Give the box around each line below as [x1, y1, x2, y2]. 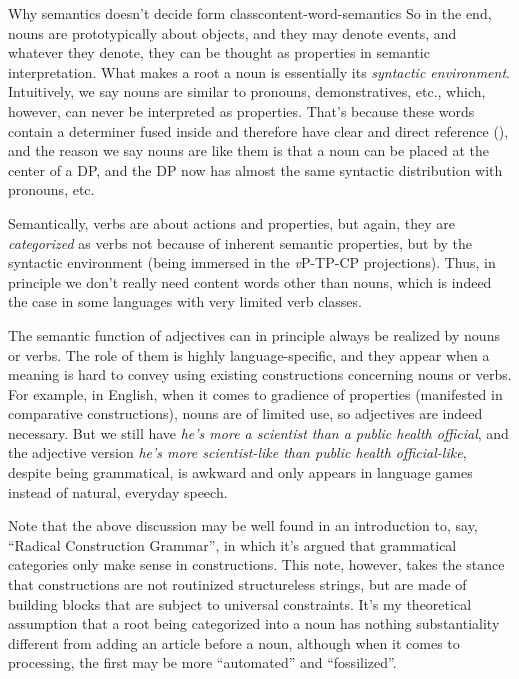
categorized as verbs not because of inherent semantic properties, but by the [8, 232, 473, 253]
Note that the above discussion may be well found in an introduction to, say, [8, 515, 478, 536]
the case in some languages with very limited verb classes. [8, 291, 362, 312]
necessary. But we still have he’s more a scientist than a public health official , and [8, 422, 509, 443]
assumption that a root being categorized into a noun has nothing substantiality [8, 613, 500, 634]
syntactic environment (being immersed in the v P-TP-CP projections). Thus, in [8, 252, 496, 273]
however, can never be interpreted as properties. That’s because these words [8, 100, 475, 121]
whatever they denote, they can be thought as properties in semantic [8, 42, 430, 63]
